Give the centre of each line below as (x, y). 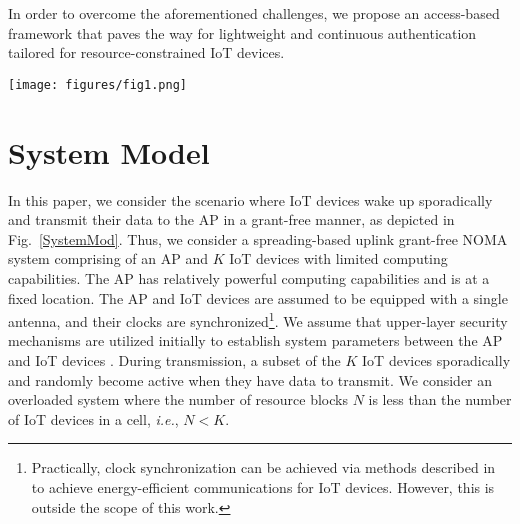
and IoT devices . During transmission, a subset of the (174, 359)
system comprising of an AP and (108, 258)
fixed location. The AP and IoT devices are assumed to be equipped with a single (258, 297)
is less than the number (440, 399)
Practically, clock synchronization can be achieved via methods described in (263, 467)
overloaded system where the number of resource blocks (178, 399)
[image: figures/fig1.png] (97, 84)
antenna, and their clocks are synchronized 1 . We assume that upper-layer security (258, 319)
